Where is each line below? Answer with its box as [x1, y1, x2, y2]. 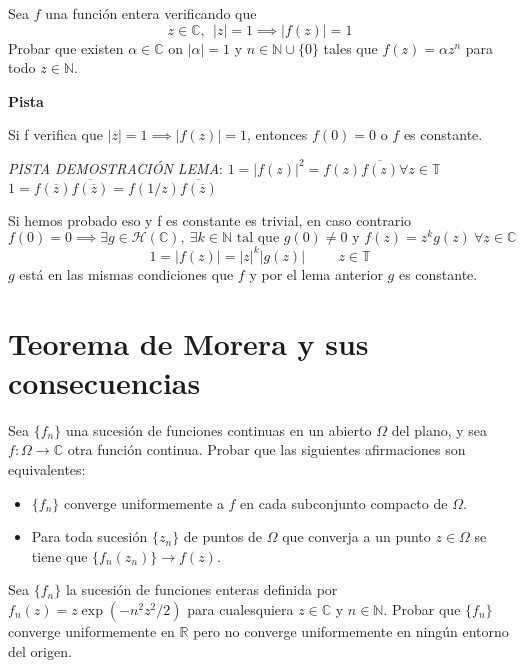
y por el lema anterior [249, 263, 383, 284]
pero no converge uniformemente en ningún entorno [193, 621, 509, 642]
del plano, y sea [391, 419, 488, 440]
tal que [236, 231, 280, 246]
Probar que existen [8, 37, 124, 58]
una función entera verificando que [45, 3, 257, 23]
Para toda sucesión [31, 526, 148, 547]
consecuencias [8, 361, 201, 402]
